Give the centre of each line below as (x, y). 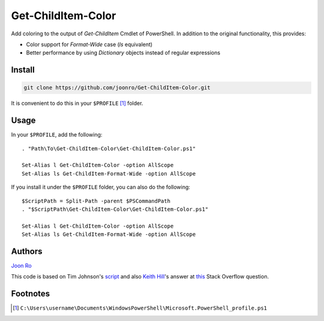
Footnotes (31, 294)
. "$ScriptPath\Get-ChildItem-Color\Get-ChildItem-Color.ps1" (115, 209)
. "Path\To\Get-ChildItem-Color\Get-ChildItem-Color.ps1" (109, 149)
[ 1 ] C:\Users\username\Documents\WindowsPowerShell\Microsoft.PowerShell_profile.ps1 (140, 308)
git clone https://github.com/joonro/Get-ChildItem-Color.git (117, 88)
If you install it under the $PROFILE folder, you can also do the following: (100, 187)
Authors (27, 251)
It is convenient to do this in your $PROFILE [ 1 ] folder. (77, 103)
